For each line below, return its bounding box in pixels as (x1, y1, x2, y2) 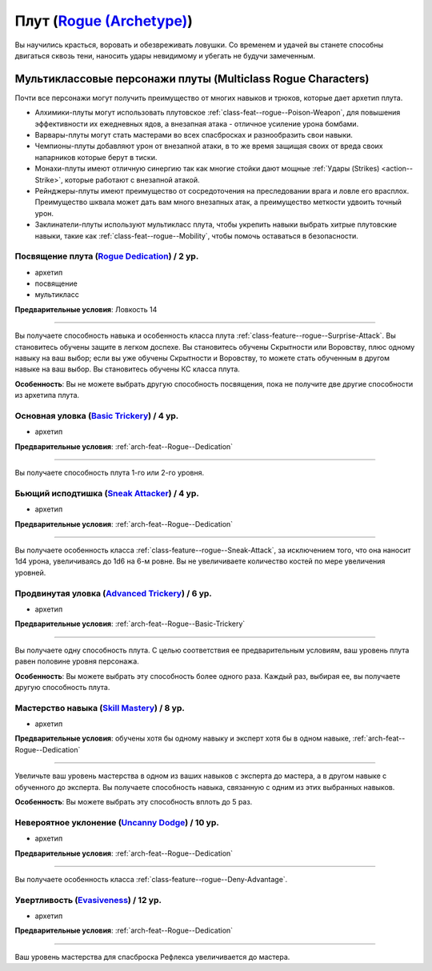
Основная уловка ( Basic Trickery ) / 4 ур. (14, 410, 179, 421)
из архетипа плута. (14, 391, 80, 400)
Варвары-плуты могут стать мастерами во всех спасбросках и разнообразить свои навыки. (34, 130, 354, 140)
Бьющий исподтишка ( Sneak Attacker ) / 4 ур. (14, 488, 199, 499)
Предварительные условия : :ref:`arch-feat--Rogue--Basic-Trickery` (14, 619, 246, 628)
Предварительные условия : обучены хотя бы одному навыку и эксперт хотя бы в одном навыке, (14, 733, 351, 744)
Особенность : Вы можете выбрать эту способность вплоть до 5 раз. (14, 797, 253, 806)
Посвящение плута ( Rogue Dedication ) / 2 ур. (14, 251, 199, 262)
